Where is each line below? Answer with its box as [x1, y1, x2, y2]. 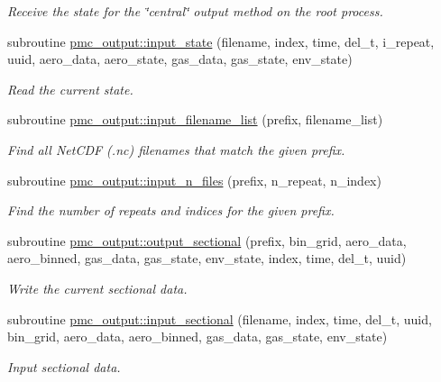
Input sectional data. [7, 357, 121, 376]
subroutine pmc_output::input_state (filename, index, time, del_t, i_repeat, [7, 32, 435, 50]
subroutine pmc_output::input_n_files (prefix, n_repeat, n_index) [7, 170, 381, 189]
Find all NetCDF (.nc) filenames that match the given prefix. [7, 140, 345, 159]
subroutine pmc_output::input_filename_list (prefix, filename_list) [7, 110, 383, 129]
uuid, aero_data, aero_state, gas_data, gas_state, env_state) [7, 50, 353, 68]
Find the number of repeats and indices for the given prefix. [7, 201, 335, 220]
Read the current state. [7, 79, 133, 98]
